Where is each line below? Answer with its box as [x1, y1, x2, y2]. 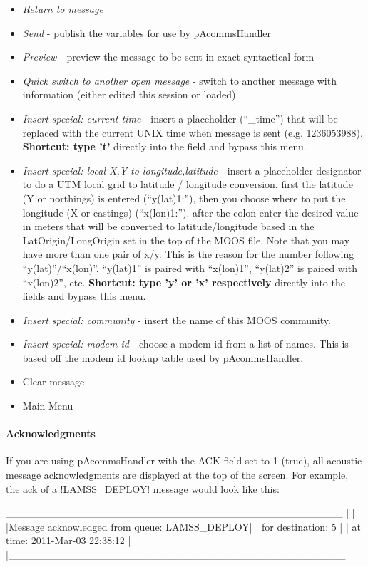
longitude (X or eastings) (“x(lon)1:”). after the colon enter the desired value [22, 204, 359, 219]
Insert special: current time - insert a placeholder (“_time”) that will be [22, 110, 338, 125]
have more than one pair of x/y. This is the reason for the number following [22, 246, 354, 261]
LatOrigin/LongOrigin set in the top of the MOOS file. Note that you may [22, 232, 350, 247]
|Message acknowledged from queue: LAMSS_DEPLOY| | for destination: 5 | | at [6, 519, 361, 534]
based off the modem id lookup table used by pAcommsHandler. [22, 350, 304, 365]
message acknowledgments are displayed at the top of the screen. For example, [6, 467, 349, 482]
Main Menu [22, 398, 73, 413]
